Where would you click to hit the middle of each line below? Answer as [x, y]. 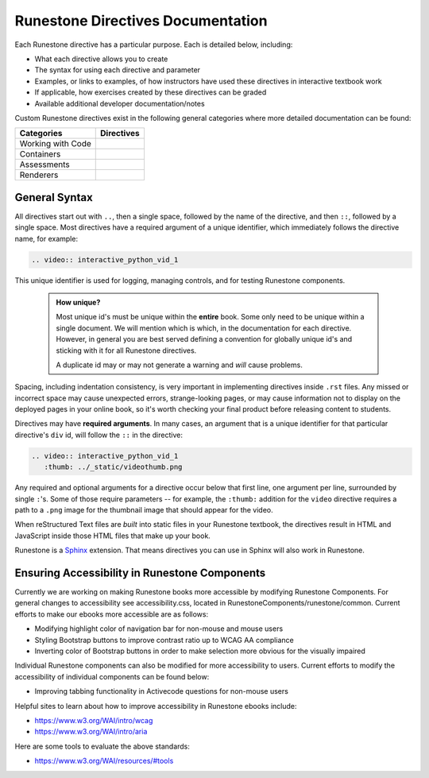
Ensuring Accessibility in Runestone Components [140, 573]
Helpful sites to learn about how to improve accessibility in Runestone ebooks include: [156, 706]
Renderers [39, 175]
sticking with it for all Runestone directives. [126, 350]
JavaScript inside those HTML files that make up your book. [112, 536]
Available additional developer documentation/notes [120, 103]
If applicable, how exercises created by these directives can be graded [151, 92]
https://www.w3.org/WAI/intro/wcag [94, 720]
